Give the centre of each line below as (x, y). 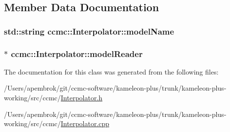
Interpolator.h (82, 98)
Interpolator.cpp (85, 123)
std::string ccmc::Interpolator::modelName (89, 31)
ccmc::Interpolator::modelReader (77, 53)
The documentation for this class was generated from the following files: (111, 71)
